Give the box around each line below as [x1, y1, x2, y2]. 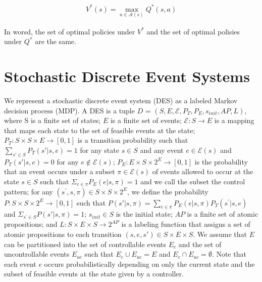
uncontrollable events [4, 249, 70, 259]
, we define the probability [127, 186, 208, 196]
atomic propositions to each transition [4, 229, 122, 239]
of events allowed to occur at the [152, 166, 253, 177]
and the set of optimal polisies [146, 26, 240, 36]
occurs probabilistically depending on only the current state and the [44, 258, 255, 269]
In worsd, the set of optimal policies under [4, 26, 135, 36]
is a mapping [214, 115, 254, 126]
